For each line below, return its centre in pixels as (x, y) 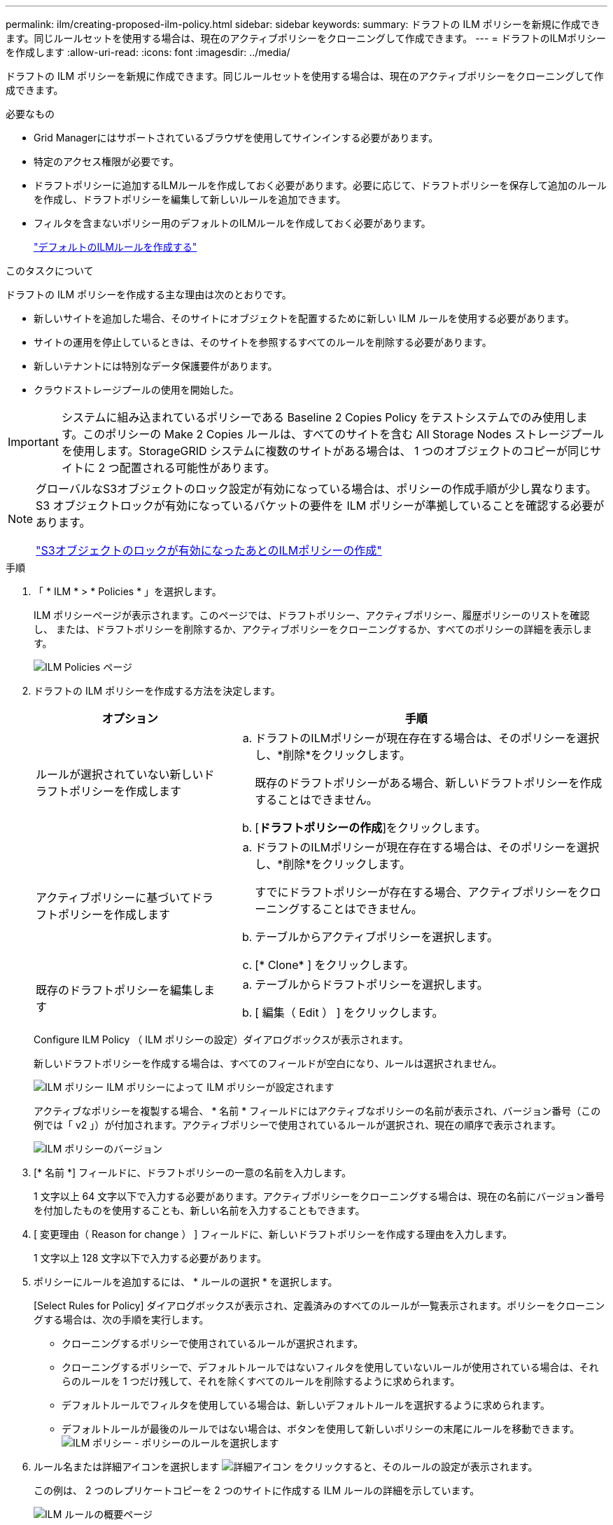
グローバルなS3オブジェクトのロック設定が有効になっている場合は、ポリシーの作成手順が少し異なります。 (316, 489)
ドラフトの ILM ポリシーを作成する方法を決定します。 (157, 691)
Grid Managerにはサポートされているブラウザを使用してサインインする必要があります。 (236, 138)
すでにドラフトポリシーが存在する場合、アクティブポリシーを (417, 892)
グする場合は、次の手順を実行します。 (121, 1319)
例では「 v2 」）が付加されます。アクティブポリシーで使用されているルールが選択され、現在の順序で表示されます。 (297, 1125)
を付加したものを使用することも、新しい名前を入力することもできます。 (199, 1210)
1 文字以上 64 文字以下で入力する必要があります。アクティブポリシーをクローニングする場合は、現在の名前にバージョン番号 (319, 1196)
